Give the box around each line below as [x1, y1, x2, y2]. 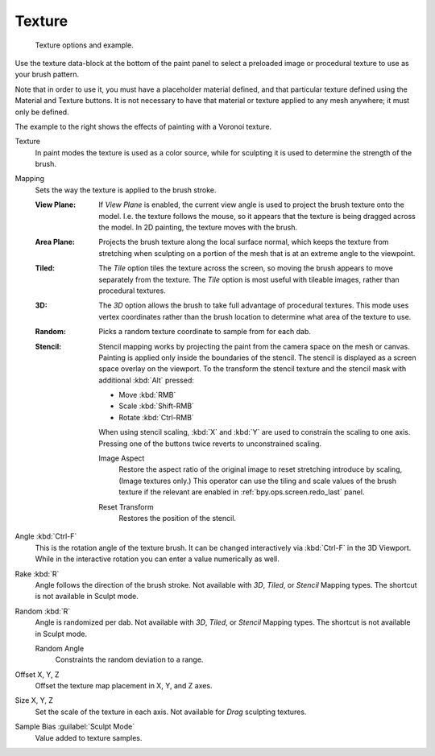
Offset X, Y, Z [14, 669, 60, 680]
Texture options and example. [35, 40, 135, 50]
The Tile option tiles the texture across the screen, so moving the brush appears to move [98, 263, 394, 273]
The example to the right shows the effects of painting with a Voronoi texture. [14, 122, 272, 131]
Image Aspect [98, 453, 145, 463]
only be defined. [14, 107, 69, 117]
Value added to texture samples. [35, 733, 143, 742]
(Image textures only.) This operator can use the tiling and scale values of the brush [118, 476, 397, 485]
